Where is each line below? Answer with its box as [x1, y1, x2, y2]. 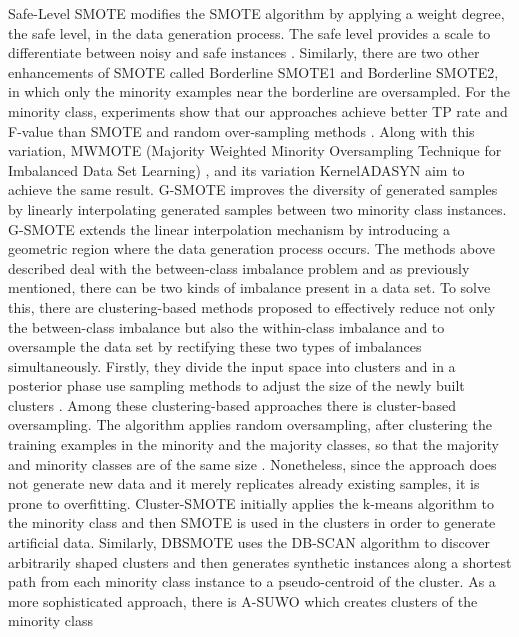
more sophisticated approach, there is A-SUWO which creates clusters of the [8, 590, 478, 611]
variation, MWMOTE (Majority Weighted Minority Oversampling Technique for [8, 140, 502, 161]
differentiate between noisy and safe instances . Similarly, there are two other [8, 42, 480, 63]
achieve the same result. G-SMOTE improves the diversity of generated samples [8, 179, 498, 200]
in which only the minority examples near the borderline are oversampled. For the [8, 81, 510, 102]
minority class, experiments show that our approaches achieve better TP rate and [8, 100, 508, 121]
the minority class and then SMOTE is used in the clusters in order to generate [8, 512, 496, 533]
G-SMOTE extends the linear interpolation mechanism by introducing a [8, 218, 450, 239]
